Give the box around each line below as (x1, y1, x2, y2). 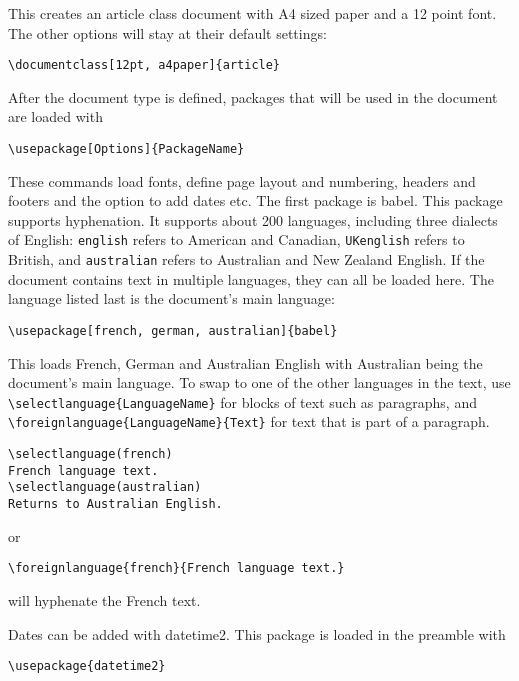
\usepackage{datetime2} (8, 659, 166, 674)
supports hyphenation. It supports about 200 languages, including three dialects (8, 209, 498, 230)
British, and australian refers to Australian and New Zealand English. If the (8, 249, 485, 270)
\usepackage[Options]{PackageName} (8, 142, 245, 157)
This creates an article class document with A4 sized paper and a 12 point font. (8, 3, 497, 23)
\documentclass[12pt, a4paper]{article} (8, 58, 281, 73)
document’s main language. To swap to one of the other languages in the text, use (8, 372, 511, 393)
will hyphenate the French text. (8, 590, 201, 610)
